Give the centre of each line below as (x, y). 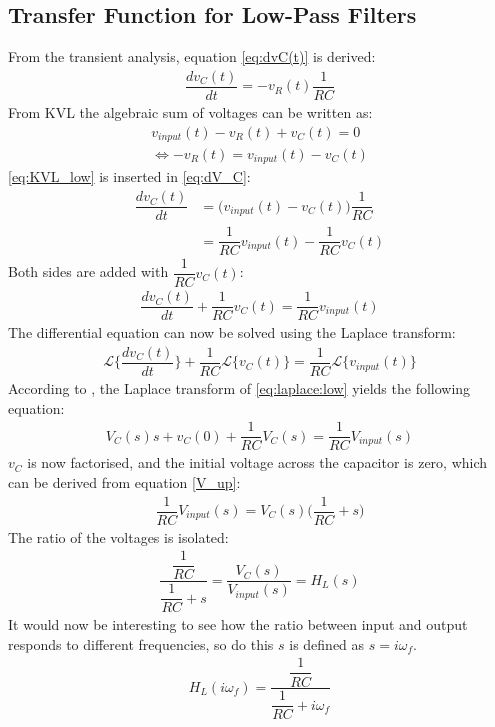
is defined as (327, 643)
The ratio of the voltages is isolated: (118, 536)
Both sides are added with (88, 271)
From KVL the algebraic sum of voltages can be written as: (190, 111)
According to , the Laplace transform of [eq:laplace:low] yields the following (239, 388)
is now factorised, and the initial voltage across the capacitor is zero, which (257, 462)
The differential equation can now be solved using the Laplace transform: (232, 332)
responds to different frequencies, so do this (141, 643)
